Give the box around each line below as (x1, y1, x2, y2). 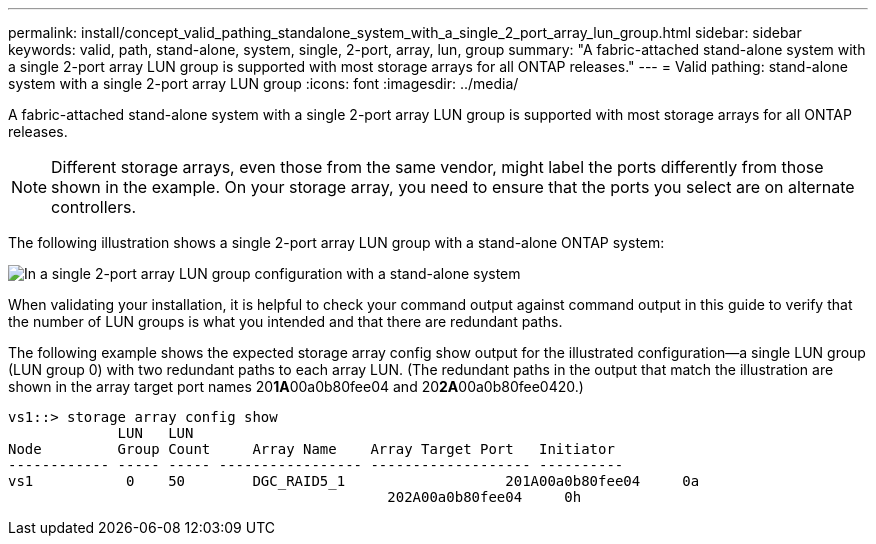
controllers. (51, 197, 136, 217)
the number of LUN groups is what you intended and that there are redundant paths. (8, 313, 563, 330)
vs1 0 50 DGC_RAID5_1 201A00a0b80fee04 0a (8, 473, 700, 489)
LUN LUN (117, 425, 194, 441)
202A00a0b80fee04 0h (387, 489, 582, 505)
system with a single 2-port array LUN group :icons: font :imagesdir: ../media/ (8, 75, 519, 92)
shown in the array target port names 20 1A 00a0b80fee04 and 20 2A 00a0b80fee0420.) (8, 378, 584, 395)
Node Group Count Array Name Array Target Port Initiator (8, 441, 615, 457)
